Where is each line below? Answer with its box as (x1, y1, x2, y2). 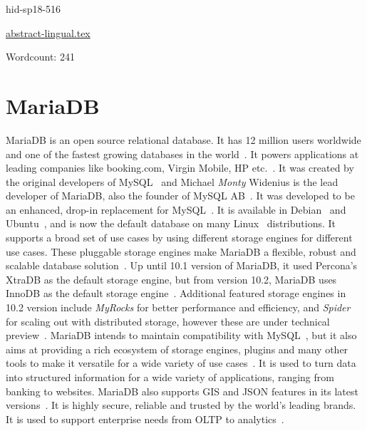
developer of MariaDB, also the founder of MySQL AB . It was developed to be (6, 188, 355, 203)
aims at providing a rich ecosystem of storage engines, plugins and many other (6, 341, 348, 356)
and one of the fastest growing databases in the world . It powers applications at (6, 146, 359, 161)
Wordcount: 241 (6, 49, 75, 64)
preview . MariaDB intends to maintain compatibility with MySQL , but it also (6, 328, 357, 343)
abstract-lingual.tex (6, 25, 91, 40)
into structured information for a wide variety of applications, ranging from (6, 370, 334, 384)
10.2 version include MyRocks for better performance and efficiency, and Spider (6, 300, 351, 315)
